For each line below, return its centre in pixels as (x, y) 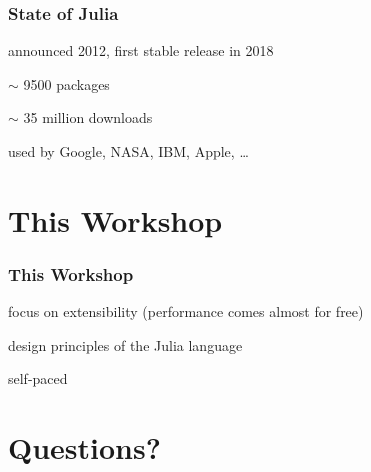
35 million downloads (88, 117)
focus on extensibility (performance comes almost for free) (186, 311)
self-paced (38, 378)
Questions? (84, 447)
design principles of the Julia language (125, 344)
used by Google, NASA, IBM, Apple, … (128, 151)
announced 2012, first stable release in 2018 (141, 50)
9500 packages (66, 83)
